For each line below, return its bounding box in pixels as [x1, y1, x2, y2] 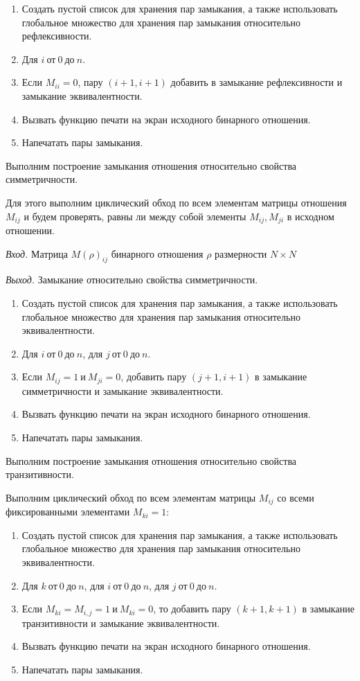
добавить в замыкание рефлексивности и [170, 75, 343, 89]
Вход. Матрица [6, 246, 68, 260]
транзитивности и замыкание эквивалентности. [21, 615, 220, 630]
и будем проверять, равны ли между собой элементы [24, 209, 246, 223]
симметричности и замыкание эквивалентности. [21, 383, 224, 398]
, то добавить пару [153, 601, 231, 616]
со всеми [277, 490, 314, 504]
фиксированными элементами [6, 504, 130, 519]
